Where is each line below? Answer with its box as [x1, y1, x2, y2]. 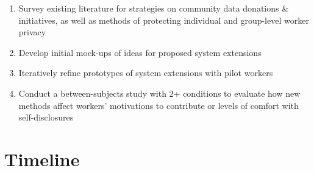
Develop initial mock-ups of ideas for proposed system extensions [18, 46, 262, 58]
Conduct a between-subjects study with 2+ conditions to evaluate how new [18, 86, 301, 99]
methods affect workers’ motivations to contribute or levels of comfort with [18, 99, 299, 111]
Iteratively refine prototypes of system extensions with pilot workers [18, 66, 273, 79]
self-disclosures [18, 111, 74, 124]
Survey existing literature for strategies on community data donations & [18, 2, 289, 14]
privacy [18, 26, 46, 38]
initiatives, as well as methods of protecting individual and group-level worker [18, 13, 309, 26]
